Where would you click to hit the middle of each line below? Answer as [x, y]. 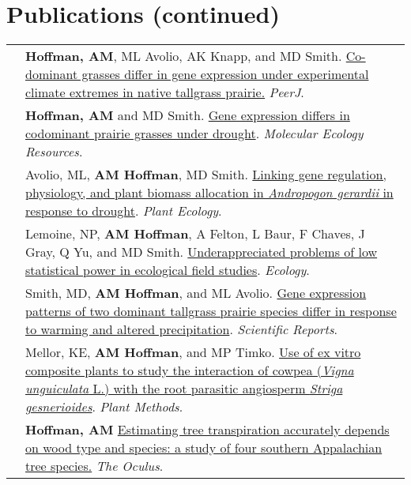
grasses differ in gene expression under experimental [225, 74]
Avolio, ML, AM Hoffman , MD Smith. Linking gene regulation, [206, 175]
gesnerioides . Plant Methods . [104, 407]
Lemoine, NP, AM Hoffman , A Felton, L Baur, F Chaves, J [195, 234]
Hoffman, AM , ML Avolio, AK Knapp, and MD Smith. [184, 56]
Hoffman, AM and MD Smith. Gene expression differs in [188, 115]
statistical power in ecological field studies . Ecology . [168, 270]
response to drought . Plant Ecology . [124, 211]
